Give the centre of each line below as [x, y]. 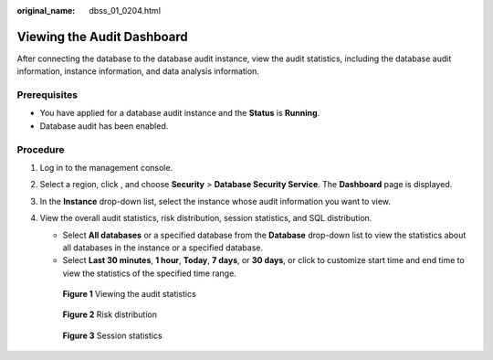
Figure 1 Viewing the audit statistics [129, 294]
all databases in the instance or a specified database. [163, 248]
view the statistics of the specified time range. [149, 273]
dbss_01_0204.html [125, 11]
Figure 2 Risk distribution [110, 314]
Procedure [41, 149]
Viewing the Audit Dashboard [103, 37]
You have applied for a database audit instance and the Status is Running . [180, 113]
